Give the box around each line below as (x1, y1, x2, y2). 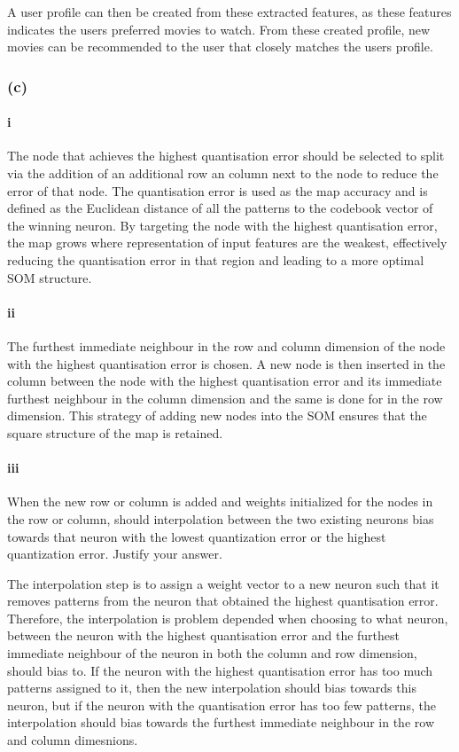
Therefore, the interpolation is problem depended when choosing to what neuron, (7, 608, 448, 627)
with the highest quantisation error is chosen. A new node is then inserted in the (7, 354, 446, 372)
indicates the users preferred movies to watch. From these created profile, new (7, 20, 431, 38)
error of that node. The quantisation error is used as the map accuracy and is (7, 181, 428, 200)
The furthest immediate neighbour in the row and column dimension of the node (7, 336, 446, 355)
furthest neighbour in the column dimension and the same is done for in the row (7, 388, 443, 407)
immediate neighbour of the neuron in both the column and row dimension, (7, 644, 417, 662)
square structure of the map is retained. (7, 423, 223, 442)
